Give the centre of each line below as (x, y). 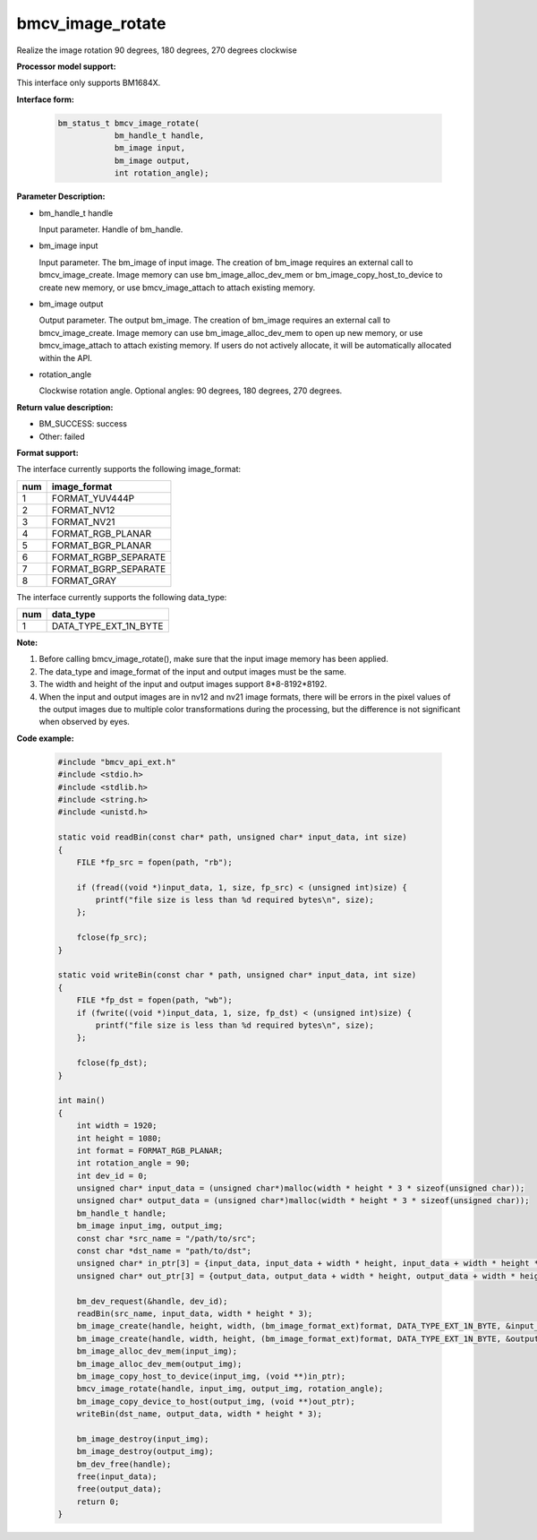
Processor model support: (66, 66)
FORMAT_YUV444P (93, 498)
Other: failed (62, 436)
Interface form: (46, 99)
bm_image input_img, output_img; (150, 1226)
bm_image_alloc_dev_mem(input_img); (157, 1351)
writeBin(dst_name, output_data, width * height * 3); (199, 1414)
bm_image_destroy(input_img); (143, 1439)
